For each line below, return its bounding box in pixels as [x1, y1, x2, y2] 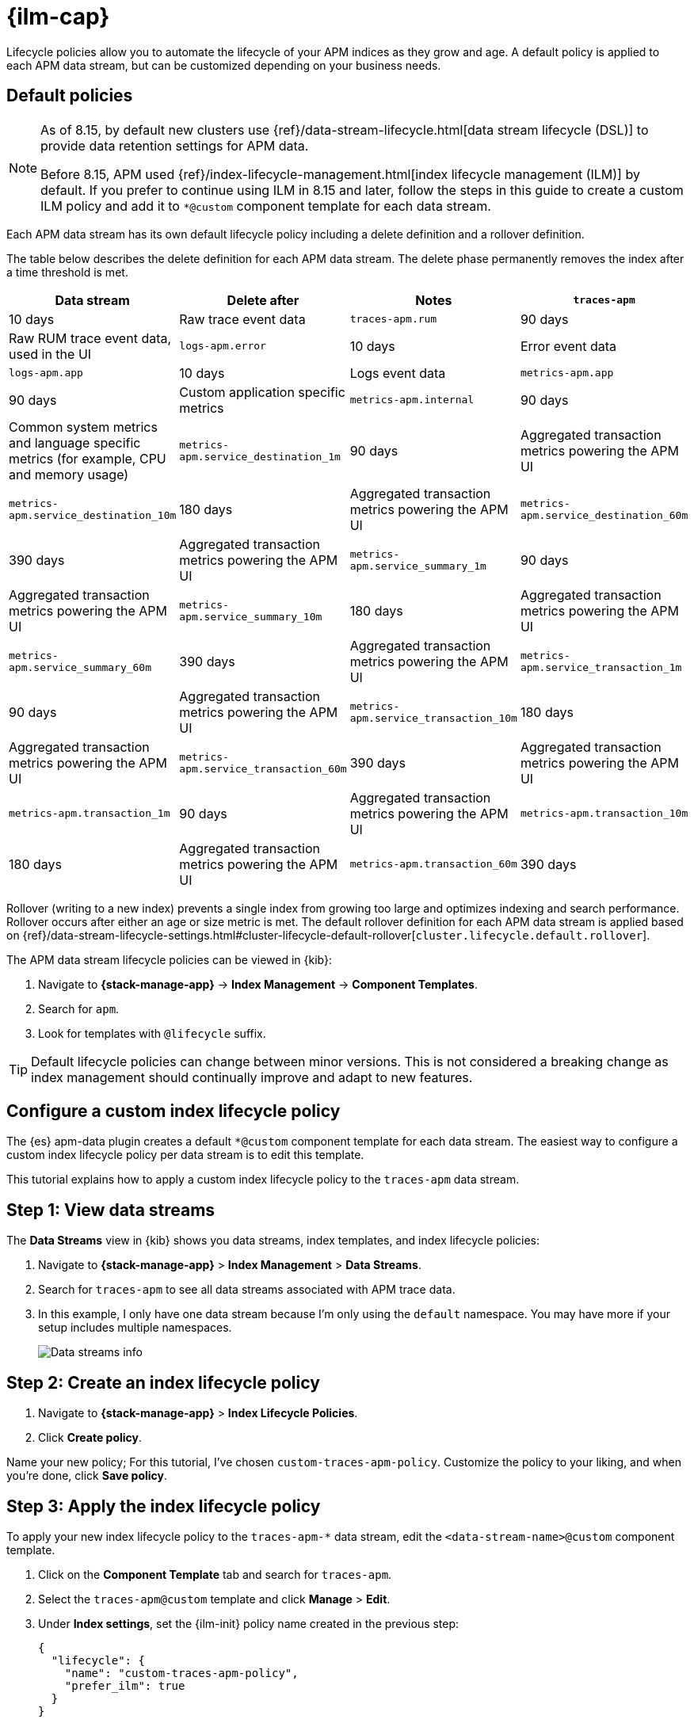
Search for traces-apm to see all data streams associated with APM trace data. [38, 1283, 456, 1297]
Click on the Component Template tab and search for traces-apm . [38, 1567, 392, 1581]
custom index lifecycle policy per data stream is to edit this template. [6, 1148, 364, 1162]
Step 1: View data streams [6, 1199, 215, 1220]
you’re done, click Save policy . [6, 1469, 168, 1483]
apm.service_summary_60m [9, 661, 152, 673]
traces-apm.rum [349, 313, 437, 326]
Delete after [227, 292, 299, 308]
